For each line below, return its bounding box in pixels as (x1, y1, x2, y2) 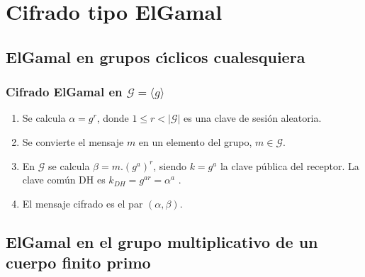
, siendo (153, 158, 186, 173)
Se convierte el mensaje (22, 135, 124, 149)
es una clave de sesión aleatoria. (184, 111, 322, 125)
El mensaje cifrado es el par (22, 196, 143, 210)
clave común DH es (22, 172, 106, 187)
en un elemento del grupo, (138, 135, 252, 149)
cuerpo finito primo (6, 251, 151, 273)
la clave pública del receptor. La (220, 158, 359, 173)
